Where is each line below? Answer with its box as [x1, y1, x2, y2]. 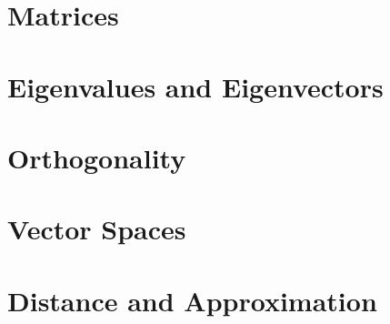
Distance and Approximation [7, 281, 377, 319]
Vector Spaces [7, 210, 186, 248]
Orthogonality [7, 138, 186, 176]
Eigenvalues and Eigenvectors [7, 67, 384, 105]
